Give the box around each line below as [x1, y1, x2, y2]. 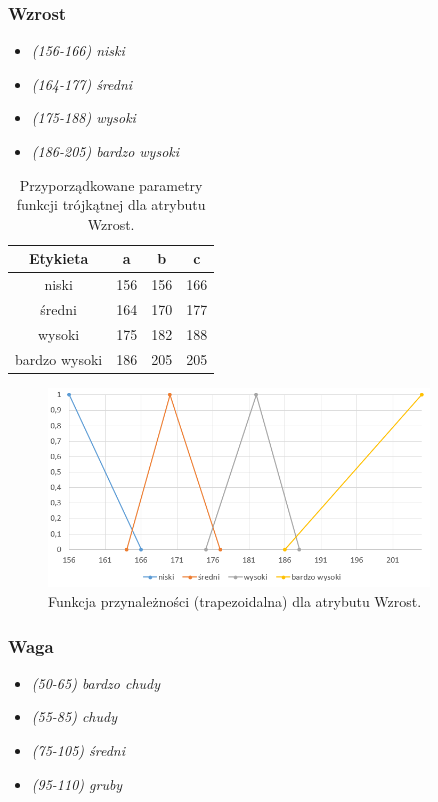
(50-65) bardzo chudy [31, 672, 161, 693]
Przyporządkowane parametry [19, 174, 203, 195]
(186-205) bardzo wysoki [31, 141, 180, 161]
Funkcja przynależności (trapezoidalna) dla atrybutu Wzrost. [48, 591, 422, 612]
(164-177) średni [31, 73, 133, 94]
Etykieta [28, 248, 89, 269]
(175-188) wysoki [31, 107, 136, 128]
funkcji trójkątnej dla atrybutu [16, 194, 206, 215]
